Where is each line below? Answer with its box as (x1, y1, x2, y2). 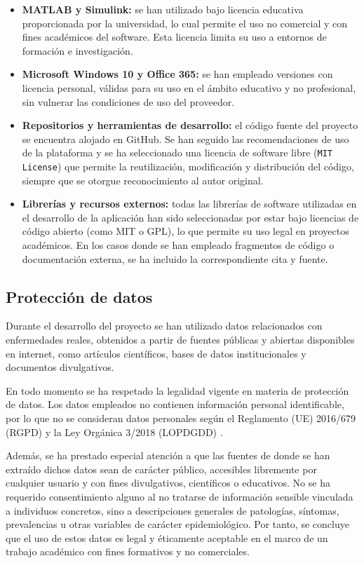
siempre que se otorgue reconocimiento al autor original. (22, 172, 264, 187)
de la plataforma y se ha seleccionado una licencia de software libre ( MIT (22, 145, 332, 160)
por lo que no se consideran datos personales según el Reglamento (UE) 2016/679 (6, 410, 356, 425)
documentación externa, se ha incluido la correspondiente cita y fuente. (22, 251, 328, 266)
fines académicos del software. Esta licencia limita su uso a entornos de (22, 29, 327, 44)
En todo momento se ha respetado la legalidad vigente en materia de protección (6, 383, 349, 398)
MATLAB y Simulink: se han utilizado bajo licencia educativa (22, 2, 304, 16)
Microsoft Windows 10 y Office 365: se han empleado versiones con (22, 67, 333, 81)
